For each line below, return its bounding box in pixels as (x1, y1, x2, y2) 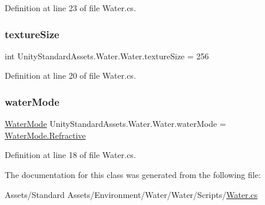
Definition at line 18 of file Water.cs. (5, 149, 136, 161)
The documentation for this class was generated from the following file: (5, 169, 261, 180)
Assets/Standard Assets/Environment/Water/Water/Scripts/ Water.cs (5, 188, 258, 200)
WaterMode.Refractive (5, 129, 86, 141)
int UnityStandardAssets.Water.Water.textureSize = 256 (5, 49, 209, 62)
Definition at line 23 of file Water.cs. (5, 2, 136, 14)
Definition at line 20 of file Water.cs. (5, 69, 136, 82)
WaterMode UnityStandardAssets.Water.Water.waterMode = (5, 117, 226, 130)
